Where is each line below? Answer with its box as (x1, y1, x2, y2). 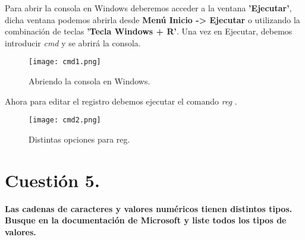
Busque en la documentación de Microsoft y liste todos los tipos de (5, 214, 287, 226)
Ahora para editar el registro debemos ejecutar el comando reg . (5, 94, 237, 107)
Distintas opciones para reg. (29, 132, 130, 145)
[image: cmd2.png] (29, 116, 101, 125)
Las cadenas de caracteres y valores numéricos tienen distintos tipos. (5, 202, 293, 214)
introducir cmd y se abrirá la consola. (5, 36, 141, 49)
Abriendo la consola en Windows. (29, 75, 150, 87)
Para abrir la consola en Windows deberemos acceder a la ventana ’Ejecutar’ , (5, 2, 292, 14)
